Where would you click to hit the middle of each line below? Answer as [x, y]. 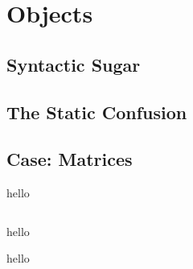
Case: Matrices [70, 159]
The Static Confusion [97, 112]
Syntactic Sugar [74, 64]
